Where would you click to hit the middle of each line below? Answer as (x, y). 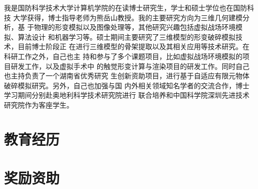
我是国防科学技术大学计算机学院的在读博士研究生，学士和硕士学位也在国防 (126, 7)
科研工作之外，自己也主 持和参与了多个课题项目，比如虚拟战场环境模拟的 (123, 56)
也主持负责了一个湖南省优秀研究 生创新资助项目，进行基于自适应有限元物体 (127, 76)
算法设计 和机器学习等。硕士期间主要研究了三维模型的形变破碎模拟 (127, 36)
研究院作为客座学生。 (39, 104)
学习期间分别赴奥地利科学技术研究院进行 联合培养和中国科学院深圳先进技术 (127, 95)
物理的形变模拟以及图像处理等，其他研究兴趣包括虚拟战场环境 (135, 27)
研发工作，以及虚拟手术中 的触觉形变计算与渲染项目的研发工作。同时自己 (130, 66)
